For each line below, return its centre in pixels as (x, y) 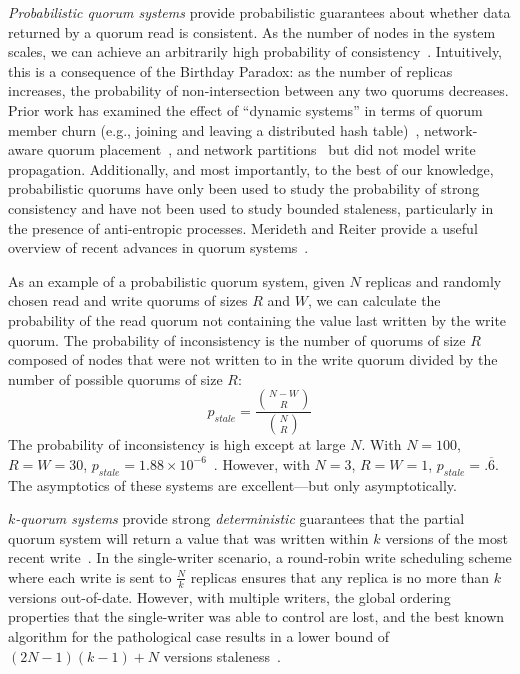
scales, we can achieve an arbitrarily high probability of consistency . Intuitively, (255, 51)
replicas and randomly (433, 280)
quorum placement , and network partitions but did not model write (261, 149)
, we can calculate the (374, 300)
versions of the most (446, 537)
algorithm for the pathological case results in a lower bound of (199, 635)
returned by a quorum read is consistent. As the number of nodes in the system (252, 31)
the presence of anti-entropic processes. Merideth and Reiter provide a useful (243, 227)
